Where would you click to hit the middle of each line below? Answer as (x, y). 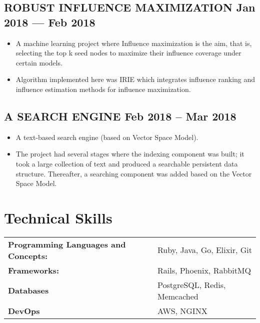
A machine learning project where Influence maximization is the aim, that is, (134, 43)
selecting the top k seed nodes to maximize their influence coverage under (128, 53)
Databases (28, 290)
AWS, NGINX (182, 310)
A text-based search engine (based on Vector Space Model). (107, 137)
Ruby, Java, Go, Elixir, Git (204, 250)
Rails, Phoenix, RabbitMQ (204, 270)
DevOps (24, 310)
